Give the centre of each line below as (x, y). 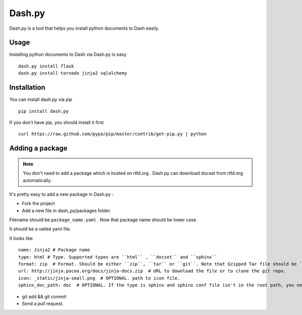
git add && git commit (44, 296)
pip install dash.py (44, 111)
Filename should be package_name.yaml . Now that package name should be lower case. (103, 220)
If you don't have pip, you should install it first (57, 122)
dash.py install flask (46, 66)
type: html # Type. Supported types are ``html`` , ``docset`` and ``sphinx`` (118, 257)
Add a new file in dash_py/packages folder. (67, 210)
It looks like (21, 238)
